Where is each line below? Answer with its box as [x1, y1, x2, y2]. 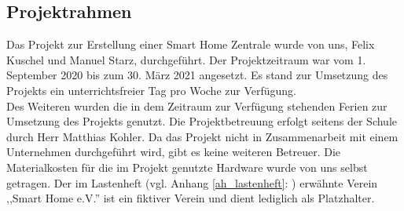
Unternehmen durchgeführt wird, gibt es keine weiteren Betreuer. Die [6, 144, 341, 160]
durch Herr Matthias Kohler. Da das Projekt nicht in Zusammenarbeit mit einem [6, 128, 398, 144]
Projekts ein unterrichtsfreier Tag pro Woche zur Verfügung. [6, 82, 296, 98]
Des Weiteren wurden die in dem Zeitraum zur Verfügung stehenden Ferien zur [6, 97, 387, 114]
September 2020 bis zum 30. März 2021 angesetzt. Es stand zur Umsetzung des [6, 67, 388, 83]
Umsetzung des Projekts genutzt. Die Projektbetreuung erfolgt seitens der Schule [6, 113, 397, 129]
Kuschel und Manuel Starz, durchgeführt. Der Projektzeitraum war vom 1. [6, 51, 366, 67]
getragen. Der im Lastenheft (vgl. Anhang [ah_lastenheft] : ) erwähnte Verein [6, 174, 378, 191]
